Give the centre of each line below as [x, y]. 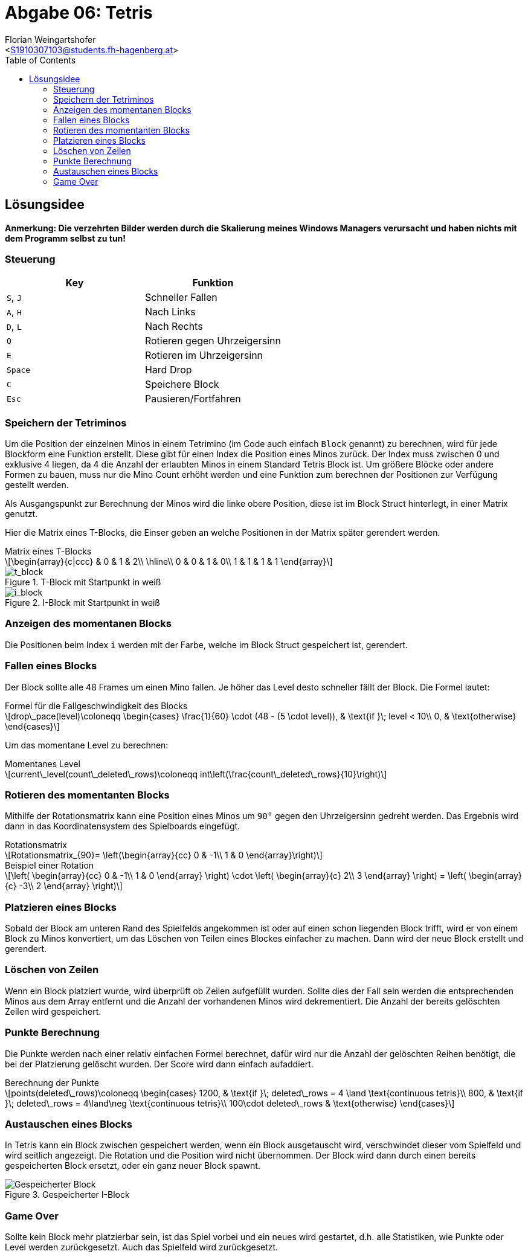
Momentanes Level [43, 764]
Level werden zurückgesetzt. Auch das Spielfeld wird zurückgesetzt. [142, 1247]
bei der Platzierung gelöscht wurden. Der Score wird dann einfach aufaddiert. [159, 1064]
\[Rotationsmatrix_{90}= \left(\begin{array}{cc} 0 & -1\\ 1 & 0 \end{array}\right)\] [164, 855]
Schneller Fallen [181, 297]
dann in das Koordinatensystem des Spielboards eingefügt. [123, 826]
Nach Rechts [174, 326]
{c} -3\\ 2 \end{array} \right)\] [64, 886]
